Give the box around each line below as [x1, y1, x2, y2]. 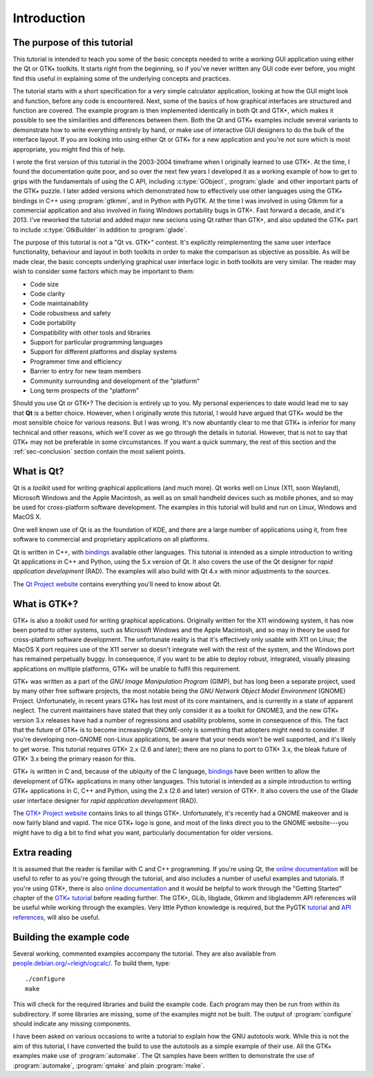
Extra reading [12, 846, 73, 858]
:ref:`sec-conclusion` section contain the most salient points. [12, 447, 186, 456]
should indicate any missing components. [12, 1019, 131, 1028]
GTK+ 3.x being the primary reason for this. [12, 754, 136, 763]
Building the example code [12, 931, 130, 943]
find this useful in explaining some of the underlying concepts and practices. [12, 74, 231, 82]
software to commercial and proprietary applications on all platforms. [12, 535, 210, 543]
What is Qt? [12, 465, 64, 477]
